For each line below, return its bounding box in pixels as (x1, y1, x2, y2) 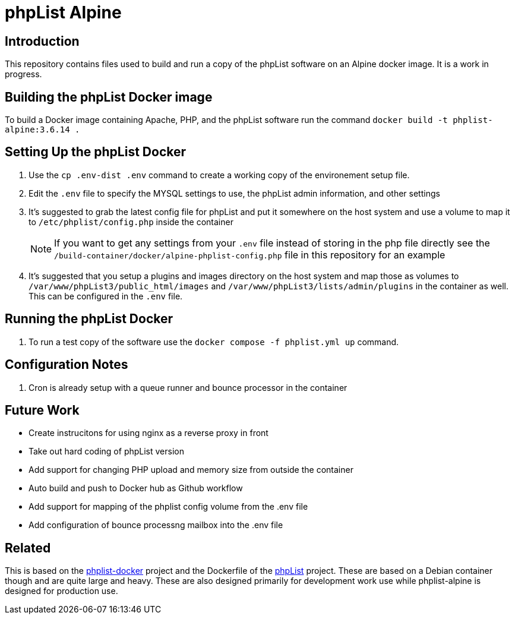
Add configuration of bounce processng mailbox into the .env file (29, 520, 283, 530)
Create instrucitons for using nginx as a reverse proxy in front (29, 428, 268, 438)
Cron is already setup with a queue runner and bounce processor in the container (29, 382, 347, 393)
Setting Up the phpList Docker (5, 144, 187, 160)
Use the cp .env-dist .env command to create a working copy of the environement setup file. (29, 169, 410, 180)
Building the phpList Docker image (5, 89, 213, 105)
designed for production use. (5, 586, 118, 596)
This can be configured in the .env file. (29, 290, 183, 301)
